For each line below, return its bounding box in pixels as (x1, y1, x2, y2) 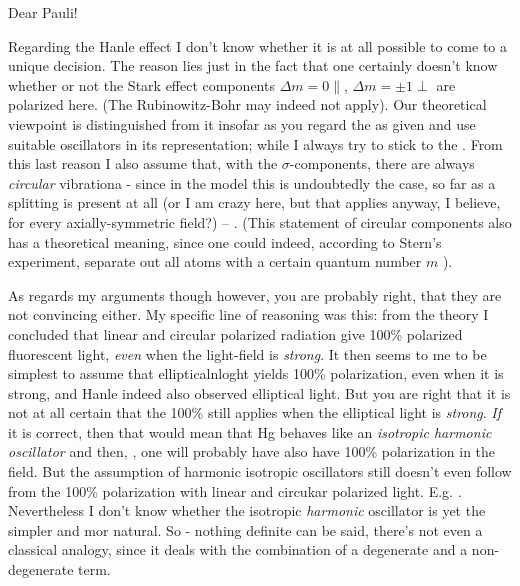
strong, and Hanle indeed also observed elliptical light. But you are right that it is (8, 382, 511, 403)
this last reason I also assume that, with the (8, 153, 278, 174)
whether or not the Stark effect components (8, 74, 275, 95)
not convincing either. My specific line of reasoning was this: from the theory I (8, 304, 489, 325)
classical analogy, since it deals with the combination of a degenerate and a (8, 539, 468, 560)
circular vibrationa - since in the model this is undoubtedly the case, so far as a (8, 172, 496, 193)
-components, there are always (289, 153, 475, 174)
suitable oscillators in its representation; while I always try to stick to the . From (8, 133, 503, 154)
